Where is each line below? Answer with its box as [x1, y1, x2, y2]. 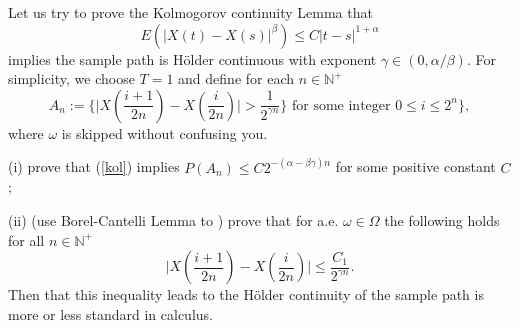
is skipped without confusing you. [61, 122, 268, 143]
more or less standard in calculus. [8, 303, 213, 324]
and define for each [178, 68, 295, 89]
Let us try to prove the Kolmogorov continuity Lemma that [8, 2, 373, 22]
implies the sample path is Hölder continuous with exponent [8, 48, 377, 69]
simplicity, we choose [8, 68, 135, 89]
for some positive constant [335, 156, 496, 177]
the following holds [384, 210, 500, 230]
